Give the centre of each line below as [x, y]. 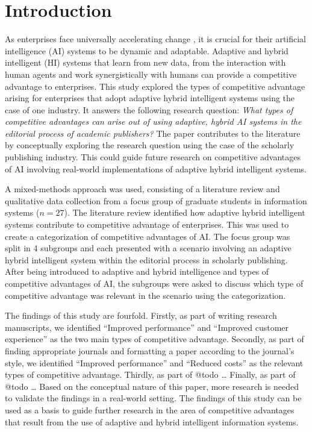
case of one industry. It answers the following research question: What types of [149, 109]
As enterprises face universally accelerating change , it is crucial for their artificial [156, 39]
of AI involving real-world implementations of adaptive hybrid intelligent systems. [156, 168]
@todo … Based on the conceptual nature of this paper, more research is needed [152, 386]
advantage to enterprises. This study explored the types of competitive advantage [155, 86]
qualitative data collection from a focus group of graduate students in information [156, 200]
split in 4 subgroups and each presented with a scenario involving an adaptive [148, 248]
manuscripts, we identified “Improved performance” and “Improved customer [147, 327]
